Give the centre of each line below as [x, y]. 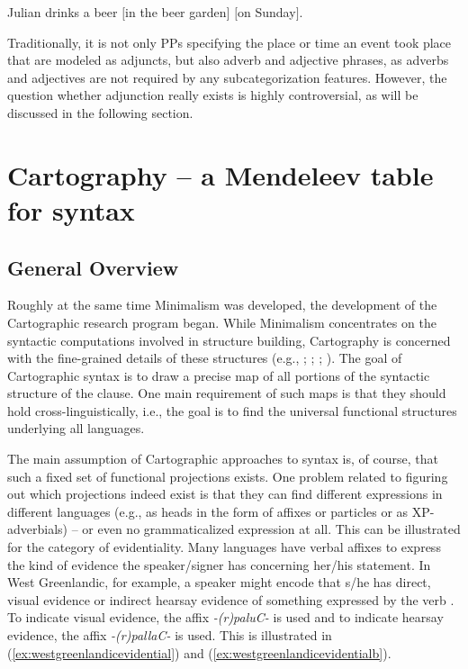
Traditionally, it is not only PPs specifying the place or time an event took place [229, 42]
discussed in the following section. [100, 112]
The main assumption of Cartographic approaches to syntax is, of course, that [223, 459]
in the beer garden [176, 12]
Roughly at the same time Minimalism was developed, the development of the [222, 305]
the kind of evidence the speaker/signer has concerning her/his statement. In [219, 564]
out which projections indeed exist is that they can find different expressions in [225, 494]
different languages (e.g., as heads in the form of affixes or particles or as [208, 511]
